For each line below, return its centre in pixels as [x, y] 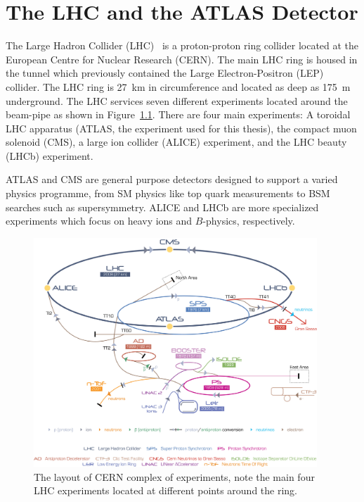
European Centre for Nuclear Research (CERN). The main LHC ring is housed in [182, 59]
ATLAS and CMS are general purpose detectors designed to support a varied [172, 179]
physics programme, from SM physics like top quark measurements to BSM [168, 193]
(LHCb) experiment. [50, 155]
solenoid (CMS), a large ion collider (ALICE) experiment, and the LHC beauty [176, 142]
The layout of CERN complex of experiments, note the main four [174, 476]
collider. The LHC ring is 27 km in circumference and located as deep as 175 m [178, 86]
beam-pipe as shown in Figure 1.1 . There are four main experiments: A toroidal [178, 114]
